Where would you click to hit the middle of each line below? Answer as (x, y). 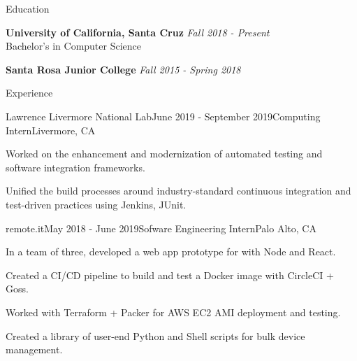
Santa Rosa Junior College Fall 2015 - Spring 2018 (123, 69)
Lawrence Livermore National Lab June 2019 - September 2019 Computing (163, 116)
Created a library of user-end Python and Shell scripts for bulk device (155, 335)
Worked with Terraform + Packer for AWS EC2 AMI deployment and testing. (173, 312)
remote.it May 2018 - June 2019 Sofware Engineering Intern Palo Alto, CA (161, 228)
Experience (29, 93)
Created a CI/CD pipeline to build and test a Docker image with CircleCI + (170, 275)
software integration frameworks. (75, 167)
